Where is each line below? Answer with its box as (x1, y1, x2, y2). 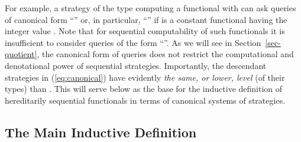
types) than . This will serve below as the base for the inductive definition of (5, 82, 283, 95)
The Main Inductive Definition (5, 123, 197, 141)
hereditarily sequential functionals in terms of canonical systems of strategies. (5, 94, 286, 106)
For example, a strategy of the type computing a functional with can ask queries (5, 2, 296, 14)
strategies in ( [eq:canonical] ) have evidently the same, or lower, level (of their (5, 71, 285, 83)
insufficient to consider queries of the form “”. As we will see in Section (5, 36, 261, 48)
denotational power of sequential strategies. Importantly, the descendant (5, 59, 267, 71)
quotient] (5, 48, 37, 60)
